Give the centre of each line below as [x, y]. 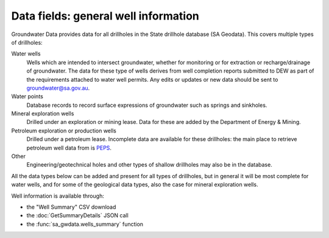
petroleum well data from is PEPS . [69, 148]
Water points [27, 96]
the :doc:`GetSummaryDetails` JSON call [78, 215]
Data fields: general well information [105, 16]
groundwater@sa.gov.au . [58, 88]
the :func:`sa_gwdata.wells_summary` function [85, 224]
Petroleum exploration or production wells [64, 131]
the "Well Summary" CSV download [71, 207]
